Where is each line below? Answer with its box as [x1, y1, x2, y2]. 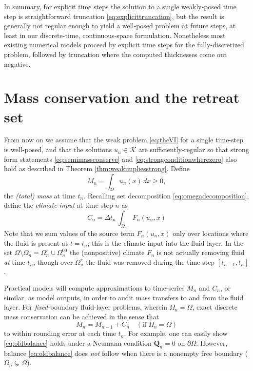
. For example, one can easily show [124, 328, 228, 338]
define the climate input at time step [4, 200, 113, 210]
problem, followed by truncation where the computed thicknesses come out [4, 49, 227, 59]
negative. [4, 59, 31, 69]
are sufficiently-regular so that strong [138, 144, 249, 155]
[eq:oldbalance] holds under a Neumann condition [4, 337, 152, 348]
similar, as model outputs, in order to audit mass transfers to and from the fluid [4, 292, 244, 302]
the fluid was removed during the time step [86, 256, 215, 267]
